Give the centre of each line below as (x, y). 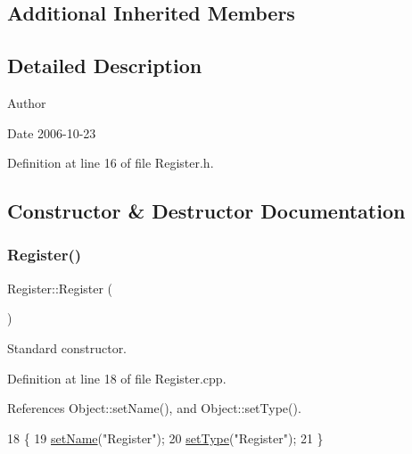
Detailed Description (105, 66)
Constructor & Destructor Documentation (206, 211)
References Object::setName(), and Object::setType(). (154, 408)
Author (27, 102)
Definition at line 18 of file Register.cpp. (117, 378)
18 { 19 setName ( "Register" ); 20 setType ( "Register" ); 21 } (165, 437)
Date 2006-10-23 (52, 132)
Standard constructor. (67, 347)
